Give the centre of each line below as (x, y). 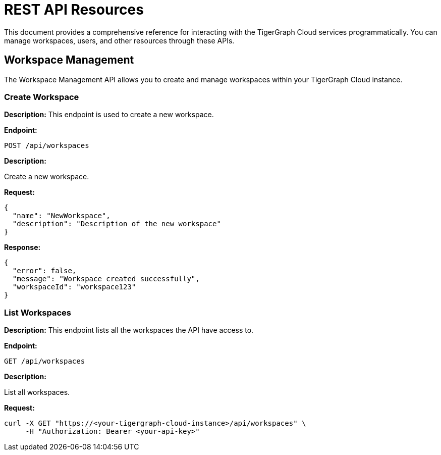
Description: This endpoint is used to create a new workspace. (109, 115)
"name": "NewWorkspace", (61, 216)
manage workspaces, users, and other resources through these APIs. (119, 40)
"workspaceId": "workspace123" (74, 287)
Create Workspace (42, 97)
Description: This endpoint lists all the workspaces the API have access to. (129, 330)
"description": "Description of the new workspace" (117, 224)
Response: (22, 247)
